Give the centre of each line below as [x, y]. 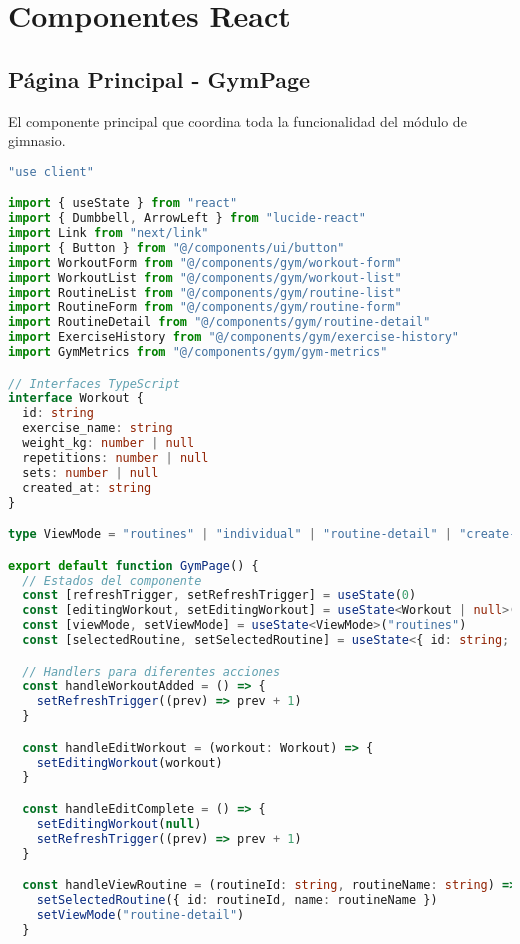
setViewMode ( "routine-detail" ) [140, 914]
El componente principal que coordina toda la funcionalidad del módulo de [237, 120]
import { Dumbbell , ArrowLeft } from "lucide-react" [187, 218]
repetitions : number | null [115, 457]
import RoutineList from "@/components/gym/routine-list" [205, 292]
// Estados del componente [112, 580]
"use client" [51, 171]
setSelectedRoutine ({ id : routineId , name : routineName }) [237, 900]
